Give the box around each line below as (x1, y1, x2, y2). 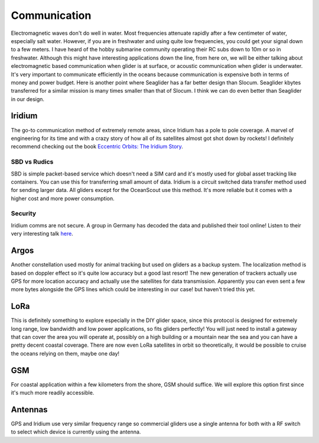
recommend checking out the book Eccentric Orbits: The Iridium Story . (11, 143, 183, 150)
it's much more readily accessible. (11, 389, 95, 396)
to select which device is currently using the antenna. (11, 428, 141, 435)
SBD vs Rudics (11, 158, 54, 166)
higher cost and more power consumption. (11, 195, 115, 202)
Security (11, 210, 37, 218)
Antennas (11, 405, 48, 415)
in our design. (11, 95, 44, 103)
